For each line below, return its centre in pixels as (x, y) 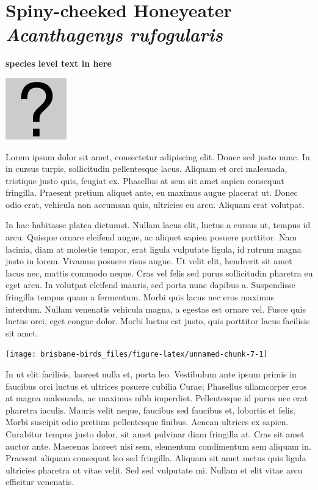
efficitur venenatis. (40, 482)
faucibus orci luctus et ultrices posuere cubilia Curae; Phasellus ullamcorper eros (156, 386)
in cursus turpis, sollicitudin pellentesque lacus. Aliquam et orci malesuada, (146, 169)
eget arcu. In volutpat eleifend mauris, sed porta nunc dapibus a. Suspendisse (150, 285)
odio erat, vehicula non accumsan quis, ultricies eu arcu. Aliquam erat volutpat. (155, 204)
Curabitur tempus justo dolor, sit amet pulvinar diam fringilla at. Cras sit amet (155, 434)
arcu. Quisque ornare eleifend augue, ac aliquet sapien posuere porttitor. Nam (151, 237)
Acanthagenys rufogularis (114, 34)
